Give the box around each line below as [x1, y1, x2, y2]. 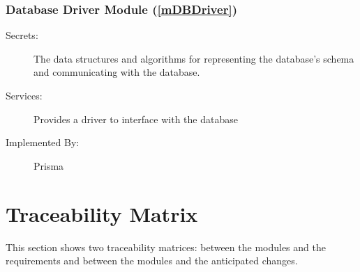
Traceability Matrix [6, 199, 198, 227]
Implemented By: [6, 135, 80, 150]
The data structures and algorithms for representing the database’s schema [33, 51, 354, 65]
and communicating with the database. [33, 65, 200, 79]
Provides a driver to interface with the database [33, 111, 238, 126]
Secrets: [6, 28, 38, 42]
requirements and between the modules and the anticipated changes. [6, 253, 298, 268]
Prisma [33, 158, 64, 173]
